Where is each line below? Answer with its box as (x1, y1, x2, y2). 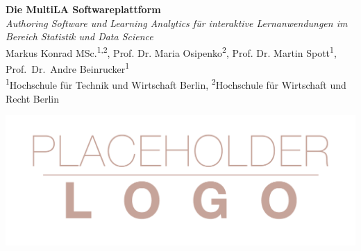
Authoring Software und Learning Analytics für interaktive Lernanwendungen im (6, 15, 348, 30)
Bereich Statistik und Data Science (6, 29, 153, 44)
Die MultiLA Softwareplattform (6, 2, 161, 16)
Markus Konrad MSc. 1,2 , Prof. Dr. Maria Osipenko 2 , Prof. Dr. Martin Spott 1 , (6, 43, 337, 60)
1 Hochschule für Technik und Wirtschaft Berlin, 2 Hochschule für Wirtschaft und (6, 76, 346, 92)
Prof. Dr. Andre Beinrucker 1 (6, 60, 130, 76)
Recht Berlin (6, 91, 60, 105)
